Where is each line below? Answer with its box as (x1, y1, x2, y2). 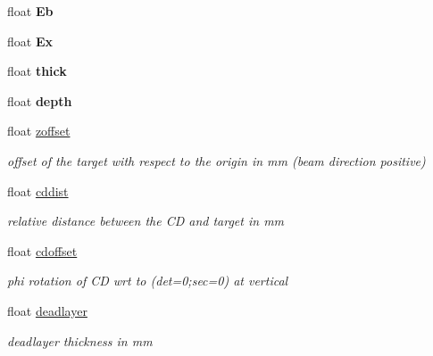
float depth (7, 91, 72, 110)
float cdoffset (7, 241, 78, 260)
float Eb (7, 2, 54, 20)
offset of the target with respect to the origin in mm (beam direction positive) (7, 151, 426, 170)
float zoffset (7, 121, 71, 140)
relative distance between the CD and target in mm (7, 211, 285, 230)
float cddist (7, 181, 69, 200)
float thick (7, 62, 67, 80)
